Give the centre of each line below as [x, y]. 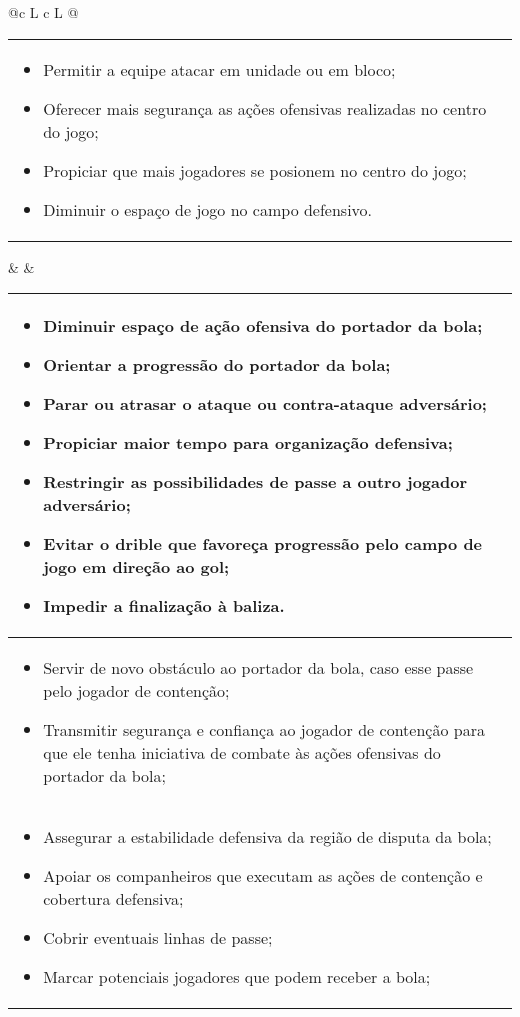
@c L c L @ [43, 12]
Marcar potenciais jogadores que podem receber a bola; [237, 977]
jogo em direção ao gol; [136, 567]
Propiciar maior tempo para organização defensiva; [248, 443]
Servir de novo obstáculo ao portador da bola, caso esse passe [258, 668]
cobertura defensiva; [113, 899]
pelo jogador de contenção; [136, 691]
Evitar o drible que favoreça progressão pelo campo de [263, 544]
